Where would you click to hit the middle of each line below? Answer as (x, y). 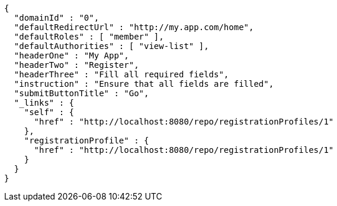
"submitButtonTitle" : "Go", (81, 93)
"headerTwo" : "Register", (76, 65)
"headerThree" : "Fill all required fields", (121, 74)
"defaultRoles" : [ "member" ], (89, 37)
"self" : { (49, 112)
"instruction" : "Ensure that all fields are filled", (144, 84)
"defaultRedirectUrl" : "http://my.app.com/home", (134, 27)
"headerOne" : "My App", (71, 55)
